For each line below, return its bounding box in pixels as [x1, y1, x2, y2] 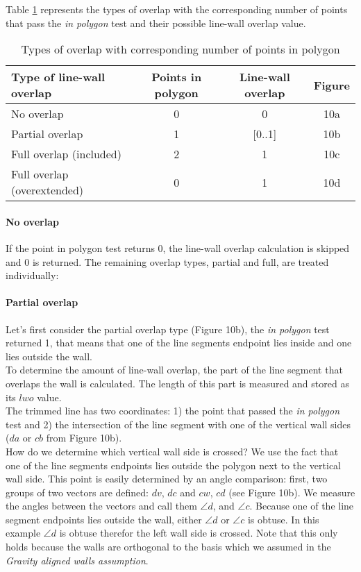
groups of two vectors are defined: [6, 485, 149, 499]
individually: [6, 268, 59, 283]
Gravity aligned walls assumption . [6, 553, 149, 567]
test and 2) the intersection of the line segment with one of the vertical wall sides [6, 417, 351, 431]
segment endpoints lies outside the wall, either [6, 512, 202, 526]
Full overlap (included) [11, 146, 121, 162]
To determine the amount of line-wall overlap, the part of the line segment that [6, 362, 343, 377]
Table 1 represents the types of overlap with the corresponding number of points [6, 2, 348, 16]
